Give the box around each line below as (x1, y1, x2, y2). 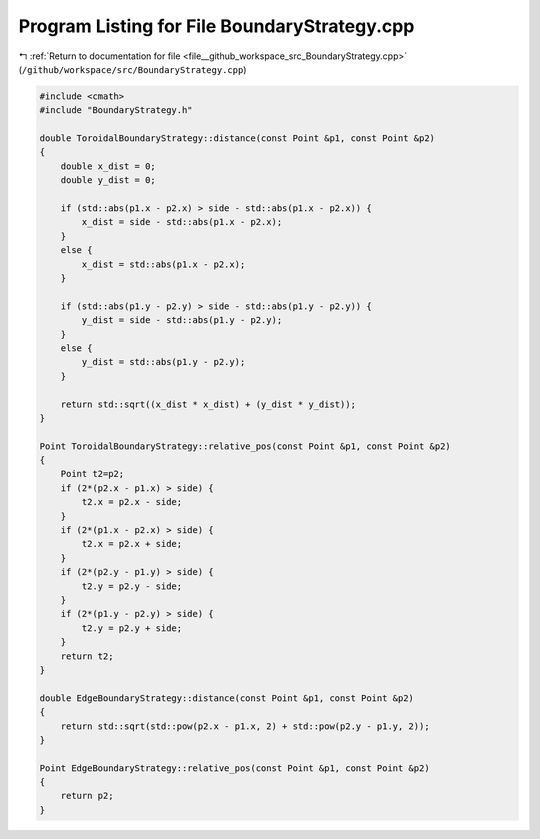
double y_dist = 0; (60, 175, 157, 186)
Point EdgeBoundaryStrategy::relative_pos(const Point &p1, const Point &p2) (39, 762, 430, 774)
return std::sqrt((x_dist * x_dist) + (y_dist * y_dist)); (60, 398, 357, 410)
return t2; (60, 650, 114, 662)
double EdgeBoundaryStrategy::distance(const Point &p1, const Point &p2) (39, 692, 415, 704)
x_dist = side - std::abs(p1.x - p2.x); (81, 216, 283, 228)
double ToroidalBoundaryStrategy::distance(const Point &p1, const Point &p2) (39, 133, 435, 144)
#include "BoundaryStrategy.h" (39, 105, 194, 116)
